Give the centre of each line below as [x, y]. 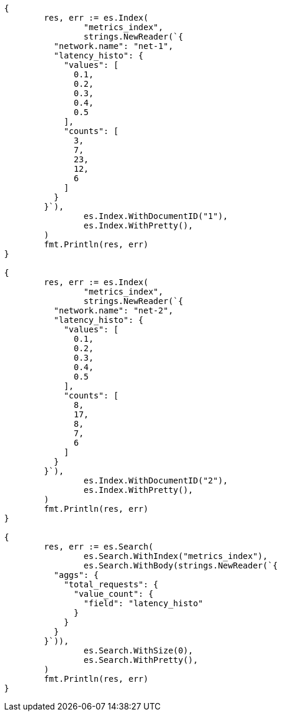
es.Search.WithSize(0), [138, 650]
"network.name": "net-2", [114, 310]
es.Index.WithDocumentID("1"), [156, 216]
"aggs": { [76, 575]
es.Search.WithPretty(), [141, 660]
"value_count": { [114, 594]
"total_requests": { [111, 584]
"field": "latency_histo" [143, 603]
